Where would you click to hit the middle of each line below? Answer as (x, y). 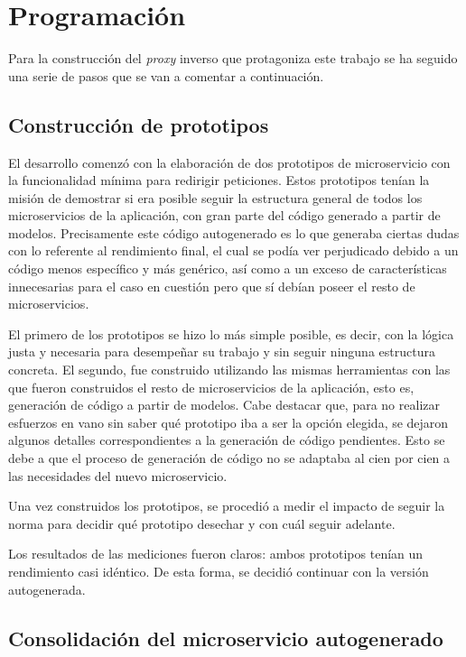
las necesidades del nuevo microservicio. (118, 475)
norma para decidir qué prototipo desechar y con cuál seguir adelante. (202, 523)
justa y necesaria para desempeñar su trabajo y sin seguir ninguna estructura (222, 352)
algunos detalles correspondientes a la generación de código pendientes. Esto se (227, 440)
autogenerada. (47, 589)
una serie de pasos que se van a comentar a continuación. (166, 75)
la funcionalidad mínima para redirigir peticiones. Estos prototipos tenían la (219, 180)
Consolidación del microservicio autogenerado (226, 638)
